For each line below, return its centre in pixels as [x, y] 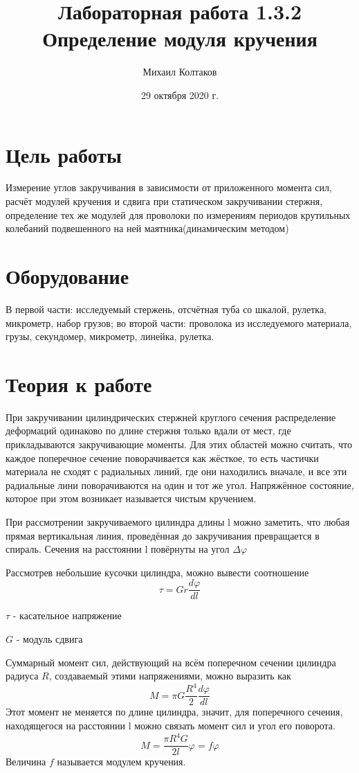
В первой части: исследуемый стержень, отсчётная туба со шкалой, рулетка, [166, 309]
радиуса [22, 676]
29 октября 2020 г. [180, 95]
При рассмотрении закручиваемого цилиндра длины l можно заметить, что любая [178, 522]
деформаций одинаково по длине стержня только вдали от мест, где [148, 430]
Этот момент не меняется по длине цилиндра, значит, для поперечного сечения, [174, 712]
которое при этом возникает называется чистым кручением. [131, 498]
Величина [26, 762]
